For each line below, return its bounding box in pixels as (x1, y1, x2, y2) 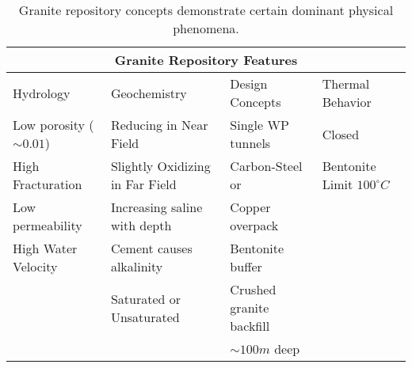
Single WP (230, 116, 289, 134)
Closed (322, 124, 360, 143)
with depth (110, 216, 172, 234)
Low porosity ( (13, 116, 94, 134)
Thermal (322, 74, 370, 93)
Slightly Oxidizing (110, 157, 211, 175)
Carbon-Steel (230, 157, 303, 175)
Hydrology (13, 83, 71, 102)
